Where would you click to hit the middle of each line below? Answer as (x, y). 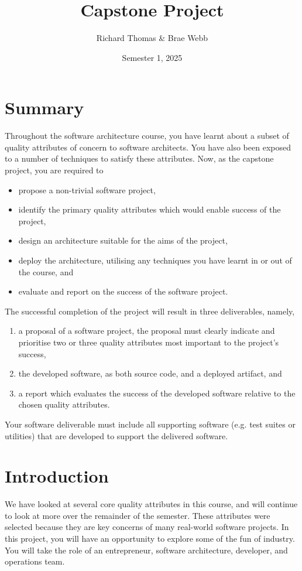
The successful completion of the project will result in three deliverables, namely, (150, 311)
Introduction (57, 476)
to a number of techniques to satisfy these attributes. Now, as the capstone (139, 158)
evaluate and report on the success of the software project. (123, 291)
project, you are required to (54, 170)
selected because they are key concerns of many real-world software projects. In (147, 527)
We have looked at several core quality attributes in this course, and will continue (151, 504)
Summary (44, 107)
